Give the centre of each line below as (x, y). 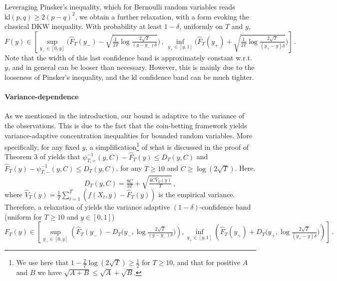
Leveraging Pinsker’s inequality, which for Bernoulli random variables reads (120, 6)
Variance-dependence (42, 97)
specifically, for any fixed (42, 146)
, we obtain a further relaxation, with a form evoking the (162, 16)
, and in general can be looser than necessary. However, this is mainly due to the (131, 67)
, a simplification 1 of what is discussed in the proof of (167, 146)
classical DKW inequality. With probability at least (83, 26)
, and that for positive (206, 262)
